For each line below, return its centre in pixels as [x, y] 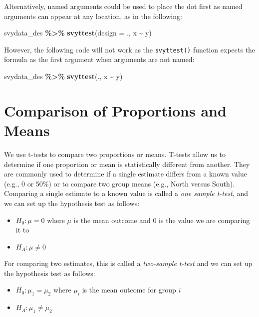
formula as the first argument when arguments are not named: [99, 59]
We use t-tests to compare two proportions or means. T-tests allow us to [115, 154]
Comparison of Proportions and [115, 110]
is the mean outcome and [112, 220]
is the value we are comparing [204, 220]
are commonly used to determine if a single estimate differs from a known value [126, 174]
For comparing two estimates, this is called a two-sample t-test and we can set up [128, 263]
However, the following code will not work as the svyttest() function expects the [130, 49]
